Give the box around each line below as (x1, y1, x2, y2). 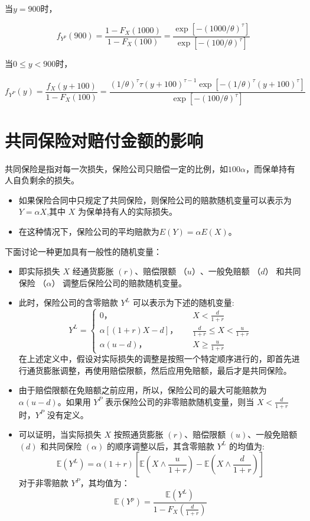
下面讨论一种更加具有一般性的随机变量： (5, 245, 162, 257)
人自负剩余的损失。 (5, 174, 79, 186)
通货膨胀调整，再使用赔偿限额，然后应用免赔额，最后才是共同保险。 (27, 364, 292, 376)
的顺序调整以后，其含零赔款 (106, 439, 214, 452)
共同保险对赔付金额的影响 (5, 128, 204, 152)
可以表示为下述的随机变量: (132, 296, 234, 309)
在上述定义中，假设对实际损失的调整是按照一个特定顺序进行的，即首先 (18, 352, 292, 365)
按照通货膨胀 (113, 428, 164, 441)
